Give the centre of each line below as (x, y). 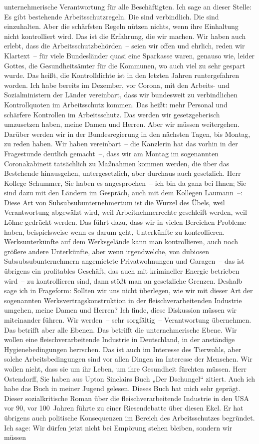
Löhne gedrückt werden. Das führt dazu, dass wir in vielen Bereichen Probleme (125, 222)
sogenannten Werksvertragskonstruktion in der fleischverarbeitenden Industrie (123, 300)
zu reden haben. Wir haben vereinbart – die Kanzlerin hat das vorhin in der (121, 144)
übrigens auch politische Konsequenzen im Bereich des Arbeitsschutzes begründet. (129, 417)
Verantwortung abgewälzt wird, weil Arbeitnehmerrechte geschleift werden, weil (126, 212)
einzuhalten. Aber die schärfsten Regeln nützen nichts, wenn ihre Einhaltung (121, 26)
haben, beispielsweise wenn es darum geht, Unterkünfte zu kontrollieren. (115, 231)
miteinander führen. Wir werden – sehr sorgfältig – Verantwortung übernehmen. (128, 320)
